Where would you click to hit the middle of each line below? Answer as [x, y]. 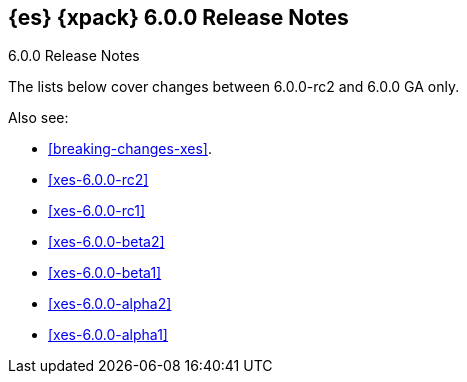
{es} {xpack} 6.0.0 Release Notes [178, 17]
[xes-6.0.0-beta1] [105, 273]
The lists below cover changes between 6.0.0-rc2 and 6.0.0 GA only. [234, 87]
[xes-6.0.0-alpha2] [110, 304]
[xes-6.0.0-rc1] [97, 211]
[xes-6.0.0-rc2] [98, 180]
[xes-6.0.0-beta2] [106, 242]
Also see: [38, 118]
